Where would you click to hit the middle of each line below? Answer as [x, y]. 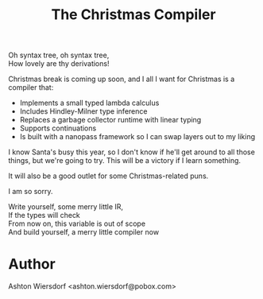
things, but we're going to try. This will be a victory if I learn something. [124, 161]
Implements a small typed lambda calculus [89, 103]
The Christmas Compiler [133, 15]
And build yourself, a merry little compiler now [84, 232]
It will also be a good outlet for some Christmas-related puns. [108, 176]
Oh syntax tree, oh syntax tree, [59, 55]
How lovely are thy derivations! [59, 64]
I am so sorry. [31, 192]
